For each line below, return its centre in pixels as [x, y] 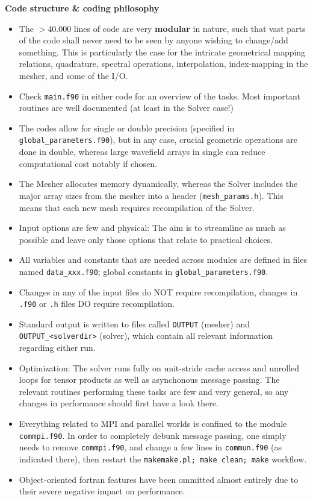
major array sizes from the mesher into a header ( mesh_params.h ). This [151, 195]
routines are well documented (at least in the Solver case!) [126, 108]
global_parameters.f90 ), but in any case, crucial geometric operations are [158, 140]
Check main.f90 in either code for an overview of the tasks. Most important [160, 96]
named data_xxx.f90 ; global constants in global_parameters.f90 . [144, 271]
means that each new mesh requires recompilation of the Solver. [137, 207]
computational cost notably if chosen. [88, 163]
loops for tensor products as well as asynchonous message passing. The [149, 380]
